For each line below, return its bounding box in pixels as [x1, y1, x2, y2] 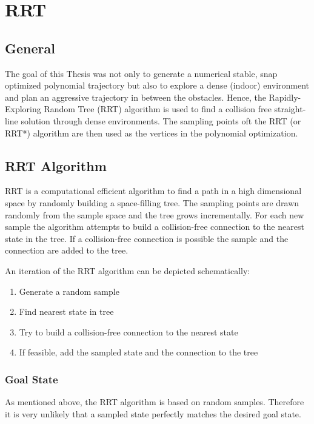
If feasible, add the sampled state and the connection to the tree [19, 346, 258, 358]
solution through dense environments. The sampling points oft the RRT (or [21, 114, 301, 127]
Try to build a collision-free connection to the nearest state [19, 325, 238, 338]
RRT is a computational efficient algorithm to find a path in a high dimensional [5, 184, 302, 197]
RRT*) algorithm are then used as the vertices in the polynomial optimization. [5, 126, 298, 139]
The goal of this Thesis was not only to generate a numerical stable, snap [5, 67, 278, 79]
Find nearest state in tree [19, 305, 114, 318]
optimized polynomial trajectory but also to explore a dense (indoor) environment [5, 79, 310, 92]
